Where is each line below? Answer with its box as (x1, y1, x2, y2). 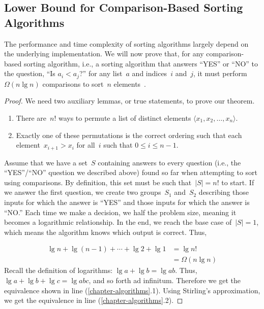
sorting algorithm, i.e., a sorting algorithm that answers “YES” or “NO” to (23, 58, 258, 68)
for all (76, 140, 95, 150)
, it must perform (193, 68, 247, 79)
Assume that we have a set (4, 157, 87, 167)
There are (16, 113, 46, 123)
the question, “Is (4, 68, 55, 79)
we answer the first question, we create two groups (4, 187, 161, 197)
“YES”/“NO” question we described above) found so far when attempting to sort (4, 167, 258, 178)
